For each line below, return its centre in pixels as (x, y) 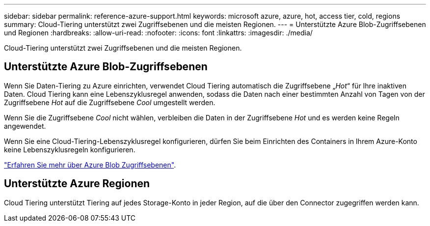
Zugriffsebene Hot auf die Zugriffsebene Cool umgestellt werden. (110, 102)
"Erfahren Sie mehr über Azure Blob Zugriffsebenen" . (90, 165)
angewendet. (25, 126)
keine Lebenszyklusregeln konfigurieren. (70, 149)
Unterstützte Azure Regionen (77, 184)
